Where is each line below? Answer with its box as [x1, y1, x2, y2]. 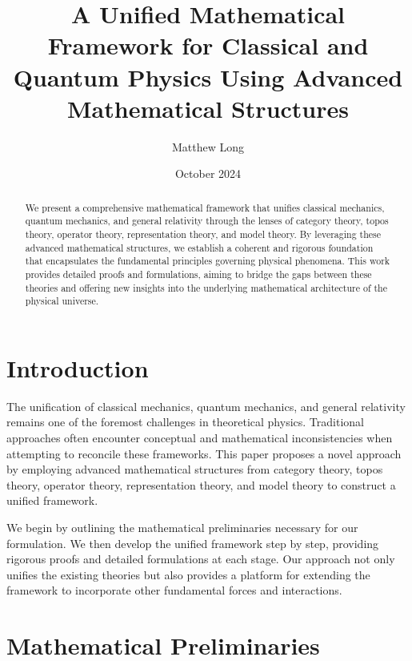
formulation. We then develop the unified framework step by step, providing [6, 534, 379, 551]
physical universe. [25, 294, 99, 308]
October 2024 [174, 165, 242, 182]
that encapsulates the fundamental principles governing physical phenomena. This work [25, 254, 390, 268]
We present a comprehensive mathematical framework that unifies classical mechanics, [25, 200, 385, 214]
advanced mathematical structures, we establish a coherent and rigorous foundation [25, 240, 374, 254]
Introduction [6, 351, 149, 384]
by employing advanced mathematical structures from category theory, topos [6, 461, 383, 478]
